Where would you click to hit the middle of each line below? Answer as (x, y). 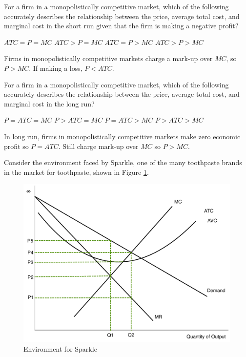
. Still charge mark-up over (98, 146)
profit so (16, 146)
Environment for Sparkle (60, 348)
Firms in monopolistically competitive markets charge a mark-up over (108, 58)
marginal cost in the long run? (49, 103)
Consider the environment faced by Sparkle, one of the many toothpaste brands (123, 162)
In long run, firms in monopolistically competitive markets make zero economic (122, 136)
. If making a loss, (56, 68)
